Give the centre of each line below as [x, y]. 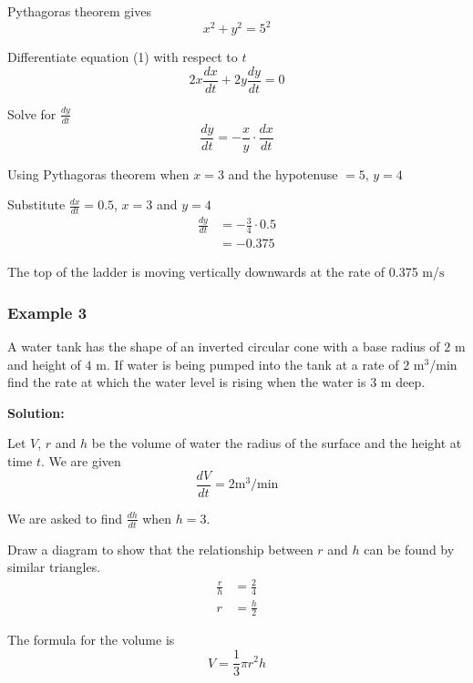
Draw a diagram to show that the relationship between [160, 549]
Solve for [32, 113]
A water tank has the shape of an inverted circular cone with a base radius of [224, 347]
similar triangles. [54, 567]
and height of [44, 364]
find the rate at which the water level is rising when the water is [187, 382]
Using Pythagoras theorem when [98, 173]
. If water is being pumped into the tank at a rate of [252, 364]
